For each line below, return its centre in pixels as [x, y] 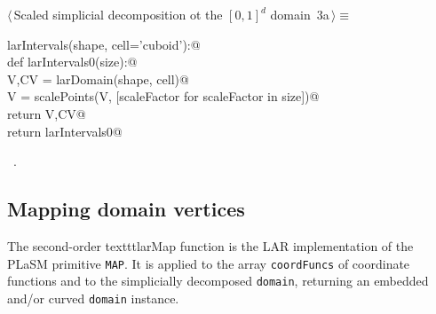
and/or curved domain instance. [93, 298]
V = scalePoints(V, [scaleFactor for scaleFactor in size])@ [163, 96]
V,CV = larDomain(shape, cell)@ [98, 78]
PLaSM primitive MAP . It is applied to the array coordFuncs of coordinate [209, 263]
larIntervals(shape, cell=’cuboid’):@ [104, 44]
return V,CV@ [47, 113]
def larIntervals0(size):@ [72, 62]
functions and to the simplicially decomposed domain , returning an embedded [218, 281]
